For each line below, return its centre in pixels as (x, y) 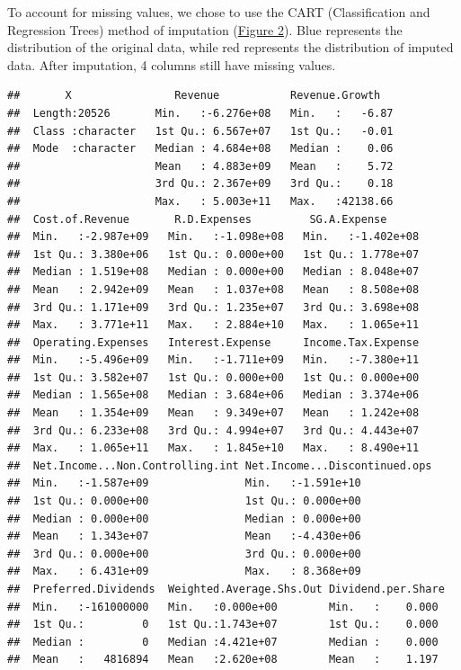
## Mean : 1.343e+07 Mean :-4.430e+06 (184, 536)
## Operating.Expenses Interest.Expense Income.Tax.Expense (213, 342)
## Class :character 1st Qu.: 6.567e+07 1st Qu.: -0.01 (200, 131)
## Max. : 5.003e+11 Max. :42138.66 (200, 201)
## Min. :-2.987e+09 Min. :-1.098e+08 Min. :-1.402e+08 (213, 237)
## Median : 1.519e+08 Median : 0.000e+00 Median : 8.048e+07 (213, 272)
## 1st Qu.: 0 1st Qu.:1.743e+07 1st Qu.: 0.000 (223, 625)
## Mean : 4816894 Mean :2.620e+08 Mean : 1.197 (223, 660)
